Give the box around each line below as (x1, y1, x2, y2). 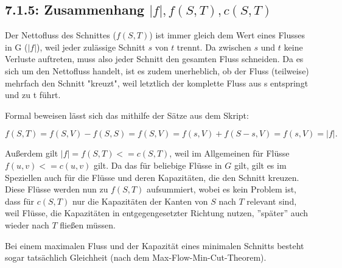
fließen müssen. (60, 218, 116, 231)
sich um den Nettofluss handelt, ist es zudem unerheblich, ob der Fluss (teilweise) (5, 64, 309, 77)
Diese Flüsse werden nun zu (5, 183, 108, 196)
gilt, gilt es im (234, 158, 287, 171)
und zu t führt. (5, 88, 61, 101)
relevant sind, (246, 194, 297, 207)
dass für (5, 194, 35, 207)
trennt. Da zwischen (176, 40, 251, 53)
